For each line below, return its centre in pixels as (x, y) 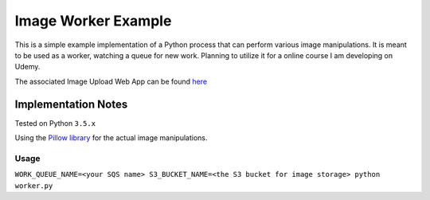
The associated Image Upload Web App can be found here (111, 81)
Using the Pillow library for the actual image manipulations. (111, 138)
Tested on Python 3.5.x (55, 123)
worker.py (34, 186)
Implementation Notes (71, 104)
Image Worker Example (93, 21)
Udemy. (27, 67)
